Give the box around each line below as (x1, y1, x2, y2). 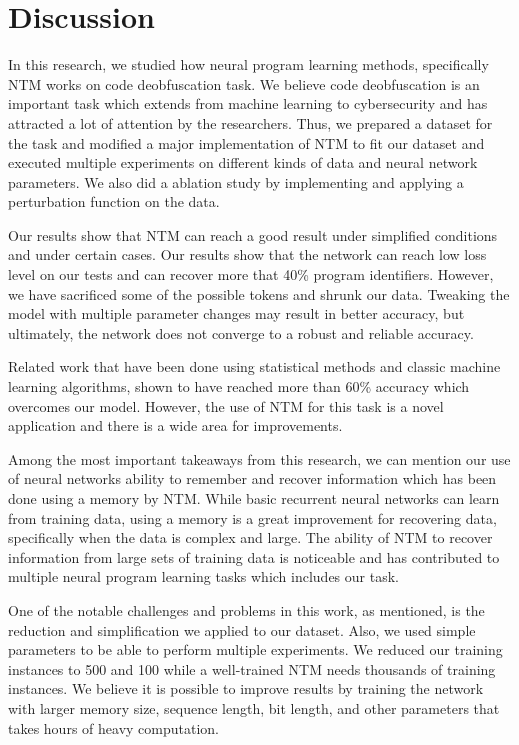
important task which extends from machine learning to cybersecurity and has (8, 93, 488, 114)
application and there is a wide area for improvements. (8, 415, 343, 436)
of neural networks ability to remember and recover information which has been (8, 468, 497, 489)
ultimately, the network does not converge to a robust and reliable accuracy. (8, 322, 474, 343)
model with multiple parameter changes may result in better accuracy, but (8, 303, 465, 324)
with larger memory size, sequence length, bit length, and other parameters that (8, 697, 500, 718)
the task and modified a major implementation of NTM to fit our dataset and (8, 132, 485, 153)
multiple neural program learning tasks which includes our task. (8, 566, 399, 587)
